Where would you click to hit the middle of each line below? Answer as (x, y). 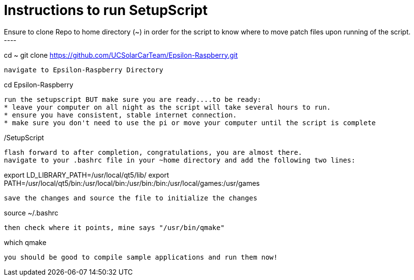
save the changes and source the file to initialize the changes (131, 198)
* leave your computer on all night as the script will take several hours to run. (167, 107)
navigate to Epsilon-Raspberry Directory (84, 70)
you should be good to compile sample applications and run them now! (141, 257)
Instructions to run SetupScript (106, 10)
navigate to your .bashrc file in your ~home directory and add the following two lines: (180, 160)
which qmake (25, 242)
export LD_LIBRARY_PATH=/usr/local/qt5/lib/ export (87, 175)
